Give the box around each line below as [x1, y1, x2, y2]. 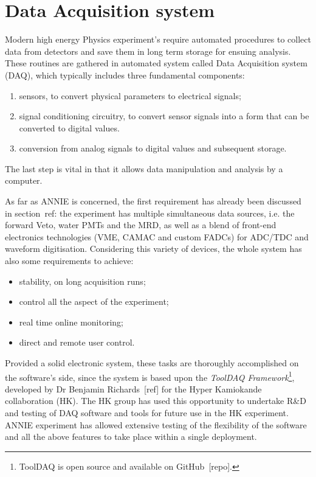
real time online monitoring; [19, 315, 124, 328]
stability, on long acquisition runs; [19, 274, 146, 287]
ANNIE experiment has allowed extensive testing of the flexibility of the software [5, 418, 307, 431]
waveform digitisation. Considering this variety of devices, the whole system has [5, 242, 302, 255]
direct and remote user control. [19, 336, 135, 349]
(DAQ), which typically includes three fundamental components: [5, 68, 245, 81]
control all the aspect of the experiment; [19, 295, 169, 308]
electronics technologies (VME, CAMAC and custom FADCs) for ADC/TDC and [5, 230, 309, 243]
